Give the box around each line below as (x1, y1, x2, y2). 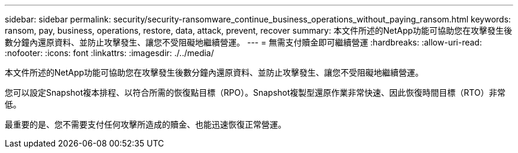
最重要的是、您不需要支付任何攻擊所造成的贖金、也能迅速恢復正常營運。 (5, 119, 286, 129)
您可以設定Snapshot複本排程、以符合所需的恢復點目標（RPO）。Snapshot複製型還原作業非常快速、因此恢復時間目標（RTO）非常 (5, 87, 506, 97)
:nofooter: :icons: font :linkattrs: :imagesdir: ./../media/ (5, 48, 214, 58)
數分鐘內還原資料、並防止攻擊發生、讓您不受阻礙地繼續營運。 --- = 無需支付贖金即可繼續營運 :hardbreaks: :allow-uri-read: (5, 37, 482, 47)
